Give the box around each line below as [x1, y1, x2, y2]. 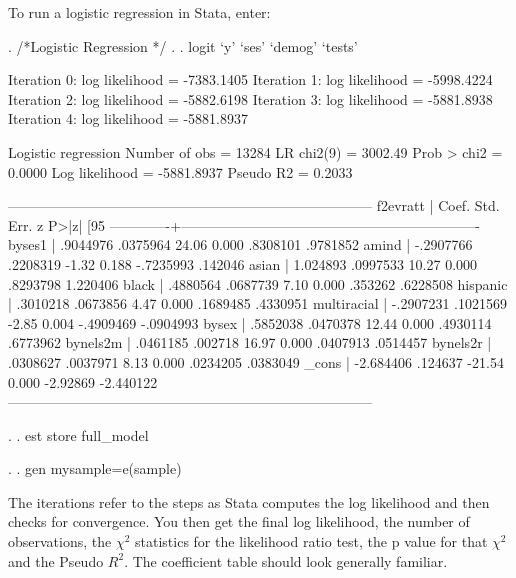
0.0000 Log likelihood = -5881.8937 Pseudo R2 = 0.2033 [8, 161, 353, 182]
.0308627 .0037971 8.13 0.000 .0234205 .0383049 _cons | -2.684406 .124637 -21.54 [8, 351, 504, 372]
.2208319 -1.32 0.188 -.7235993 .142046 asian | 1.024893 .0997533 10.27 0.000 [8, 253, 478, 274]
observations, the [8, 531, 112, 552]
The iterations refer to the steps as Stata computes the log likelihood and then [8, 491, 490, 512]
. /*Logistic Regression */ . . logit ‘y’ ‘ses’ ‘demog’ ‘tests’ [8, 35, 358, 56]
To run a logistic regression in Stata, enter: [8, 2, 271, 22]
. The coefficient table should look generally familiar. [124, 550, 448, 571]
